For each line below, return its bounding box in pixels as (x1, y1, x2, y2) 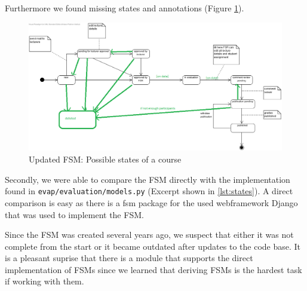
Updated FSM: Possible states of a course (29, 153, 182, 166)
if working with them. (5, 275, 84, 287)
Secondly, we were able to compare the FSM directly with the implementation (5, 173, 290, 185)
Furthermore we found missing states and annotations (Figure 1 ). (5, 2, 244, 14)
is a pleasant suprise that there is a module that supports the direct (5, 252, 253, 264)
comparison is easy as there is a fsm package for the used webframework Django (5, 196, 298, 209)
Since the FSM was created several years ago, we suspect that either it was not (5, 228, 294, 241)
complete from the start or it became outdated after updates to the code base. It (5, 240, 301, 252)
